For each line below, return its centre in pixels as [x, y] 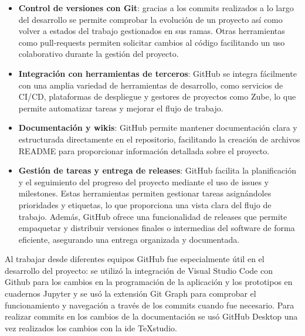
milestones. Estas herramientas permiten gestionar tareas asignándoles [145, 193]
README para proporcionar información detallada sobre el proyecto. [144, 150]
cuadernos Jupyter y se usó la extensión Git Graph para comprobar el [131, 293]
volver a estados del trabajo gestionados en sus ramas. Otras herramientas [152, 31]
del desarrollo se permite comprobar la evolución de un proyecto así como [150, 19]
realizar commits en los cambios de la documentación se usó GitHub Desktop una [151, 316]
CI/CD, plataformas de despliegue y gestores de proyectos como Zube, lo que [157, 96]
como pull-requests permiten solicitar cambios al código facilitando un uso [152, 42]
